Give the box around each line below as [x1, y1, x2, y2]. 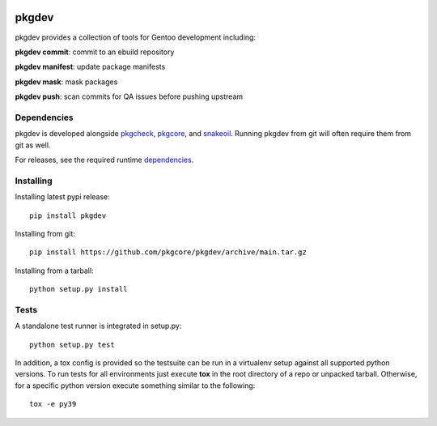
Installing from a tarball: [15, 266, 94, 275]
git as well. [15, 140, 51, 150]
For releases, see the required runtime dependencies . [15, 155, 194, 164]
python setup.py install [29, 284, 128, 294]
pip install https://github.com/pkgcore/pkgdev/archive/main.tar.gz [29, 248, 307, 257]
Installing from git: [15, 228, 76, 238]
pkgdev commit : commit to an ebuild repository [15, 47, 175, 57]
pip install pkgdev [29, 211, 107, 220]
